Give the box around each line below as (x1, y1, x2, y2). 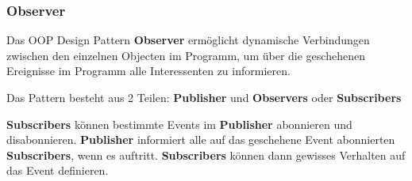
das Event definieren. (6, 162, 109, 179)
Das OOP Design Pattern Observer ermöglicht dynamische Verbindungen (6, 32, 370, 48)
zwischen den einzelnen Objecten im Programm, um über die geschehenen (6, 47, 365, 63)
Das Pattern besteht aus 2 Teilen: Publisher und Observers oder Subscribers (6, 89, 402, 105)
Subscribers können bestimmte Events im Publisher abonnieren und (6, 115, 352, 132)
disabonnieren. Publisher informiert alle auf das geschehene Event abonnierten (6, 131, 395, 148)
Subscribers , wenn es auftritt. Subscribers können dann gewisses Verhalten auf (6, 146, 406, 163)
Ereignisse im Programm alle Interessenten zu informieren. (6, 62, 291, 79)
